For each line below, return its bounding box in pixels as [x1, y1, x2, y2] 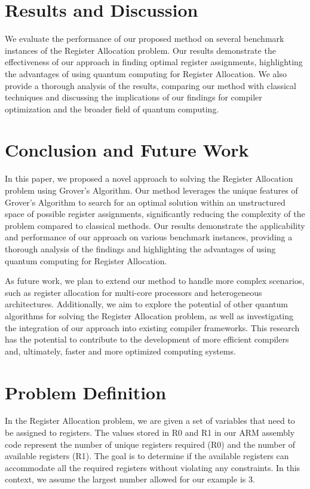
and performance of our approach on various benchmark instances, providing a [5, 231, 293, 243]
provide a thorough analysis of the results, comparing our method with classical [5, 79, 296, 91]
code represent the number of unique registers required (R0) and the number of [5, 438, 296, 450]
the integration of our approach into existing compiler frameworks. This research [5, 321, 300, 334]
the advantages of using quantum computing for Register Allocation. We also [5, 67, 287, 80]
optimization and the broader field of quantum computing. [5, 102, 219, 115]
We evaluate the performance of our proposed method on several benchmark [5, 32, 284, 45]
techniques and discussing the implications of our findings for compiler [5, 91, 262, 103]
